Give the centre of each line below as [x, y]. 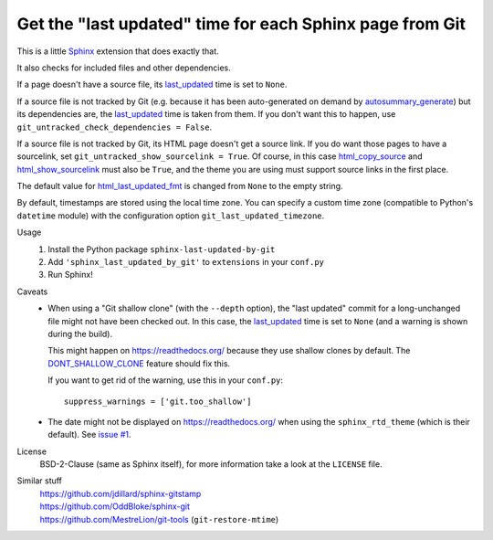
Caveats [32, 291]
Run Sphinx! [70, 275]
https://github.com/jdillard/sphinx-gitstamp [121, 493]
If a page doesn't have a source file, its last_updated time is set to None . [152, 85]
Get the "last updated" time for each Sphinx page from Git [241, 24]
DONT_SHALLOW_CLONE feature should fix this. [139, 363]
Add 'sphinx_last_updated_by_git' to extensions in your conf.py [186, 262]
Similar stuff [40, 481]
